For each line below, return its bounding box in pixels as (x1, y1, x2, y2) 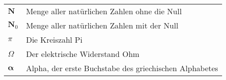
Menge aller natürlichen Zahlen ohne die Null (26, 5, 182, 17)
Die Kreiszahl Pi (26, 34, 83, 45)
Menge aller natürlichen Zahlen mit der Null (26, 20, 178, 31)
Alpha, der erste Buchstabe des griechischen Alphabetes (26, 62, 218, 74)
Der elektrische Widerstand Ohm (26, 48, 140, 59)
